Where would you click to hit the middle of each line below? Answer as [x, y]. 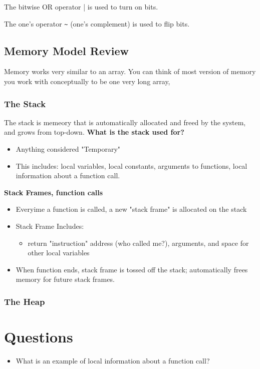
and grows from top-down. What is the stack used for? [94, 132]
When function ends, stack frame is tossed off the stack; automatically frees [132, 269]
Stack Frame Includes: [50, 226]
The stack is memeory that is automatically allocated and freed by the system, [125, 122]
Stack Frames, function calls [54, 192]
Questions [39, 337]
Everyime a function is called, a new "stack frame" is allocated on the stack [131, 209]
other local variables [59, 253]
